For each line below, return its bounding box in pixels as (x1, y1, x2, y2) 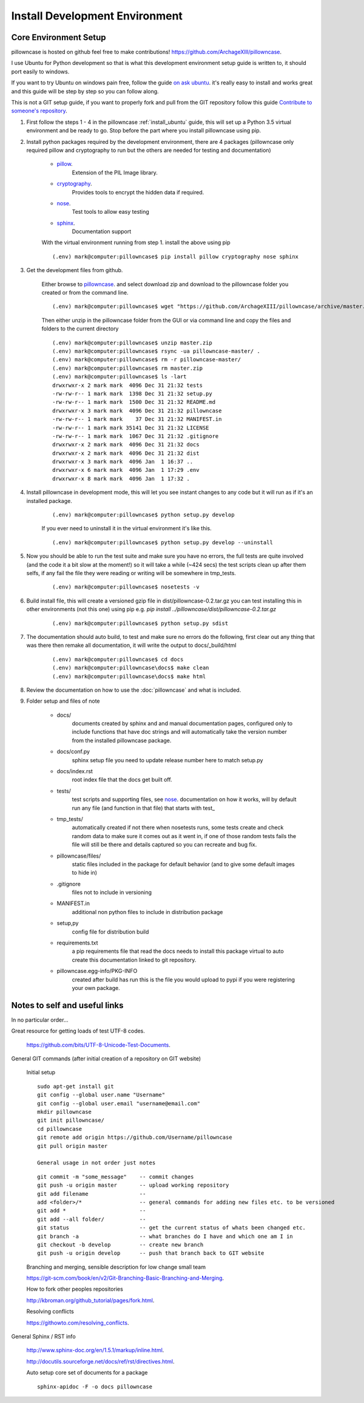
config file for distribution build (72, 928, 149, 935)
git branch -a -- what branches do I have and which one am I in (37, 1233, 294, 1240)
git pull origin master (37, 1142, 108, 1149)
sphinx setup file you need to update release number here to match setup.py (72, 756, 263, 763)
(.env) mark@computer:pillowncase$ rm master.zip (52, 364, 203, 372)
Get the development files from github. (26, 267, 123, 274)
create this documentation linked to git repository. (72, 956, 197, 963)
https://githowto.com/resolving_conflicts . (26, 1319, 129, 1326)
